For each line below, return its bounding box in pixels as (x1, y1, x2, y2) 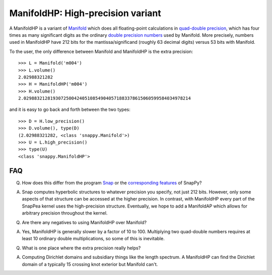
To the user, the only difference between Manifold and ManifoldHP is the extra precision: (9, 48, 193, 54)
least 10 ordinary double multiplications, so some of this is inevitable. (22, 236, 165, 242)
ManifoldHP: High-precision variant (9, 8, 161, 19)
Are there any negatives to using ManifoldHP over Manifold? (22, 219, 147, 225)
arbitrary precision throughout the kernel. (22, 210, 108, 216)
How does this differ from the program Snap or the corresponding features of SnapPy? (22, 179, 202, 186)
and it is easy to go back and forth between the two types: (9, 106, 131, 113)
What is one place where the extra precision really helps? (22, 245, 141, 251)
